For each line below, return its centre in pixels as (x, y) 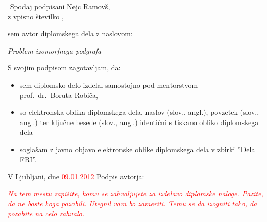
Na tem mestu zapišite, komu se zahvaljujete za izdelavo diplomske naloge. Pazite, (136, 193)
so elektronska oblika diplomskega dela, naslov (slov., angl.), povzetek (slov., (139, 112)
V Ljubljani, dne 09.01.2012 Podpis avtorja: (76, 176)
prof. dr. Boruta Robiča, (59, 95)
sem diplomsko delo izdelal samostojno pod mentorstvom (109, 84)
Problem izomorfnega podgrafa (55, 50)
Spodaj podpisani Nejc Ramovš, (60, 6)
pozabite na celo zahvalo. (46, 213)
